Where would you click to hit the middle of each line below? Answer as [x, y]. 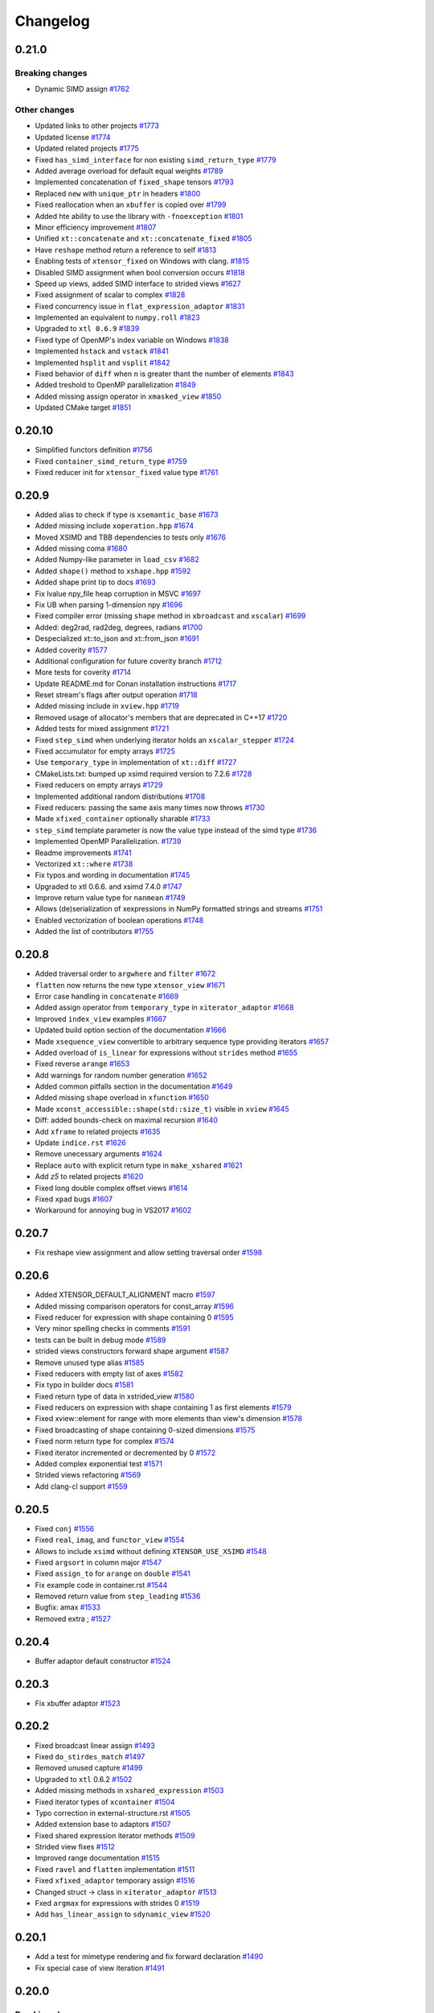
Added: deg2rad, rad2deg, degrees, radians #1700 [119, 627]
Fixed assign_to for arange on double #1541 [113, 1573]
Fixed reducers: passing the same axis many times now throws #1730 [150, 807]
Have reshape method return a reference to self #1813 [126, 250]
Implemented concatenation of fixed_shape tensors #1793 [135, 182]
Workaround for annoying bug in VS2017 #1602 [113, 1210]
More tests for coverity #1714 [83, 672]
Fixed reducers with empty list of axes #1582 [109, 1374]
